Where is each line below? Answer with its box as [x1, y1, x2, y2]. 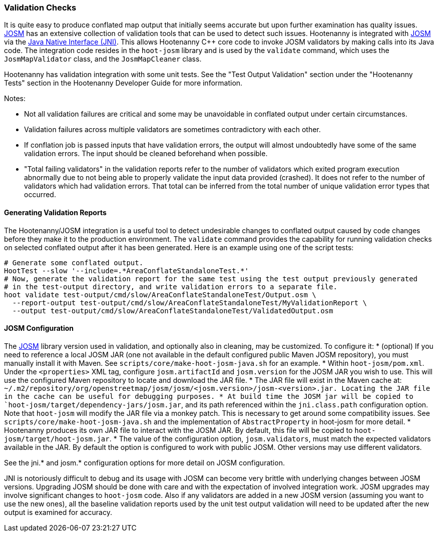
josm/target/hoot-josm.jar [4, 434, 110, 443]
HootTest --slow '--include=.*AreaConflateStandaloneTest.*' [4, 266, 249, 275]
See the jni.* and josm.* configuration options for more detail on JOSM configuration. [4, 458, 285, 467]
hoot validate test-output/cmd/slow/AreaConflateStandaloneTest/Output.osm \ [4, 290, 316, 299]
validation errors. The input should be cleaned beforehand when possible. [24, 149, 268, 158]
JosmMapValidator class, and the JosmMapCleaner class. [4, 55, 202, 64]
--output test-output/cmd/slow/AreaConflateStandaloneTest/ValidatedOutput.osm [12, 306, 333, 315]
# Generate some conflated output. [4, 258, 144, 267]
